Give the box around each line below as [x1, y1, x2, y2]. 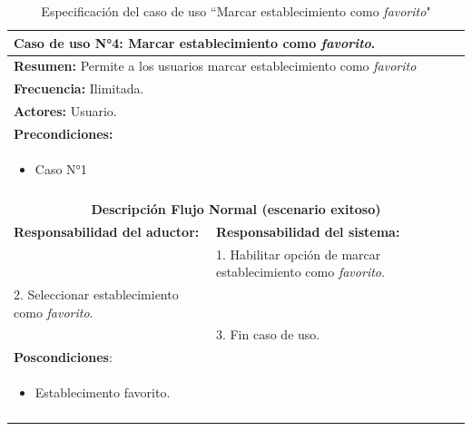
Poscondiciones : [14, 348, 113, 367]
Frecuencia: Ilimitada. [14, 79, 144, 98]
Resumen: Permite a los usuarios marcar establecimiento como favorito [14, 56, 417, 75]
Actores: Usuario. [14, 102, 117, 121]
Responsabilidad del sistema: [215, 221, 400, 240]
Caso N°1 [34, 159, 87, 178]
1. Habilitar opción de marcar [215, 244, 381, 263]
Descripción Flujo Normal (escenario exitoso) [91, 199, 381, 218]
